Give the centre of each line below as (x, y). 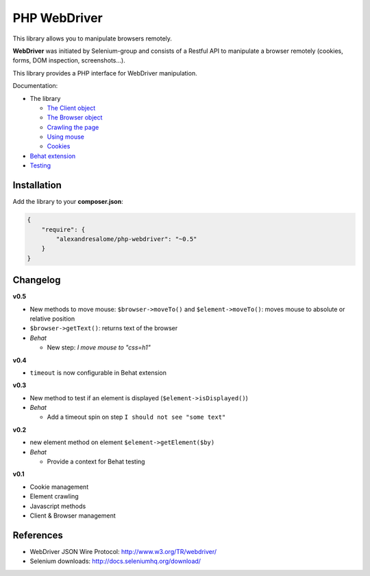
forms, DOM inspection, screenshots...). (69, 60)
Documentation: (35, 86)
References (38, 535)
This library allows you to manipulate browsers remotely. (92, 38)
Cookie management (59, 487)
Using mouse (66, 137)
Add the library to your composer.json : (68, 202)
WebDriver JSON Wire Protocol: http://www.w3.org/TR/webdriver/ (123, 551)
